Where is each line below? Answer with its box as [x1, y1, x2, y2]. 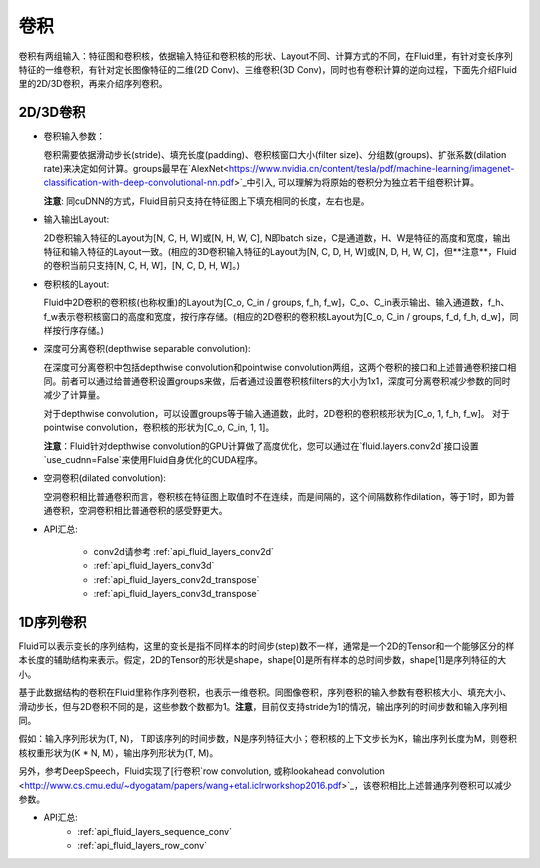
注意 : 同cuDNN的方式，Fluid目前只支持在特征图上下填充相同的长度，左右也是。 [43, 195, 370, 207]
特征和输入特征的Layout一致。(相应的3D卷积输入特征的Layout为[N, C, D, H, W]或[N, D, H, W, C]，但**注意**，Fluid [43, 245, 517, 257]
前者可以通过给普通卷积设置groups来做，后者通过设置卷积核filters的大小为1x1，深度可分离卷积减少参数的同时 [60, 375, 511, 387]
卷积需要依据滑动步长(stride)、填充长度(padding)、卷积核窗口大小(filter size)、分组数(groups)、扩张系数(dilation [43, 148, 507, 160]
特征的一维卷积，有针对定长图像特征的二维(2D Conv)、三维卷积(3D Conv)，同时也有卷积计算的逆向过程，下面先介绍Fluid [18, 63, 517, 75]
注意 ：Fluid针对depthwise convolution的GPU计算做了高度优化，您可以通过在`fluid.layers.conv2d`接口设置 [43, 440, 479, 452]
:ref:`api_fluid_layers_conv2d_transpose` [93, 573, 260, 585]
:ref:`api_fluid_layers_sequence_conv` [77, 825, 232, 837]
